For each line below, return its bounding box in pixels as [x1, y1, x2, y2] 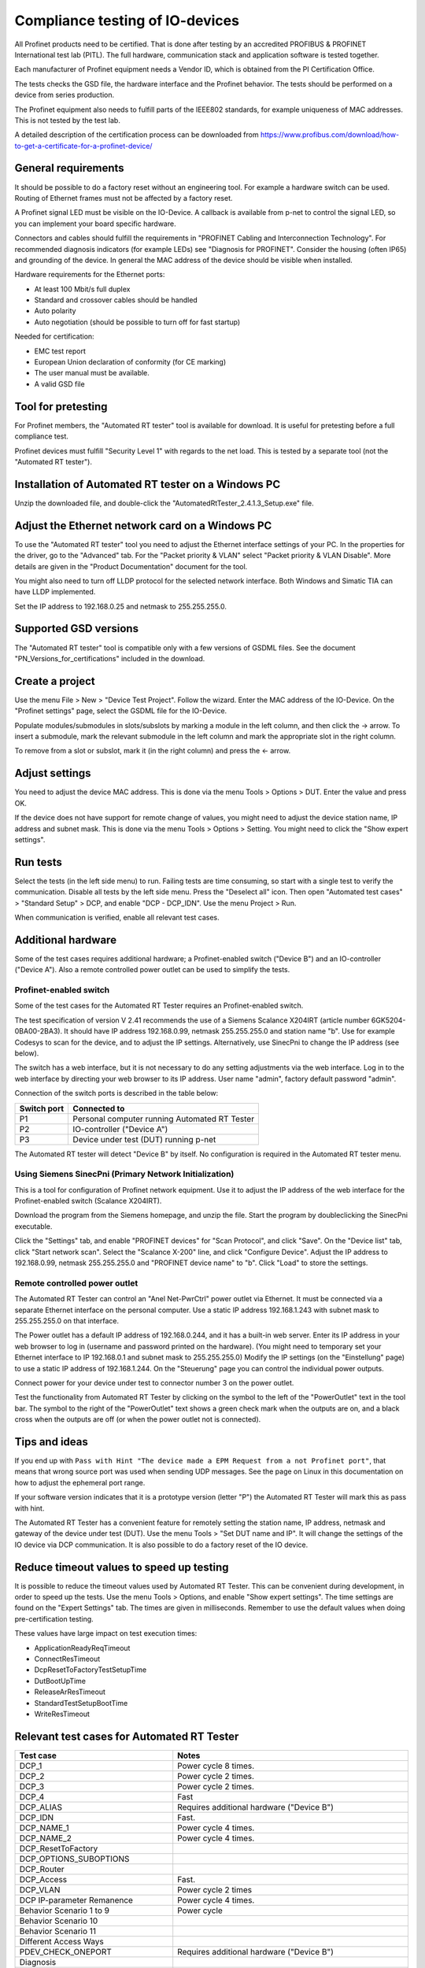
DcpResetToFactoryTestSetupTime [34, 1665, 147, 1674]
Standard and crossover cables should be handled [34, 295, 198, 305]
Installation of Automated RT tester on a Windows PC [14, 477, 281, 491]
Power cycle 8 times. [177, 1760, 255, 1771]
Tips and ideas [14, 1435, 88, 1448]
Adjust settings [14, 767, 91, 780]
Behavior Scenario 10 [19, 1915, 98, 1926]
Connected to [72, 1103, 125, 1114]
